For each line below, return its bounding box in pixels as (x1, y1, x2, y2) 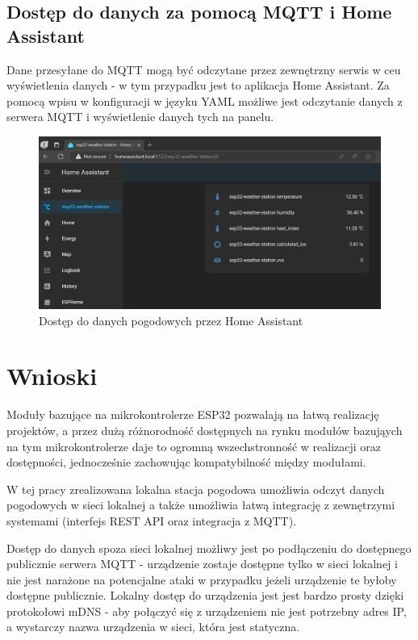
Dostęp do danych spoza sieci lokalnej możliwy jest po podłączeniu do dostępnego (6, 539, 412, 556)
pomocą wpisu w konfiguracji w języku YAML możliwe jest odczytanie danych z (6, 92, 403, 109)
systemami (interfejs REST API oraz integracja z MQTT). (6, 512, 297, 529)
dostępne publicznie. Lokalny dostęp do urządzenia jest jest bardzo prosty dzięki (6, 587, 404, 604)
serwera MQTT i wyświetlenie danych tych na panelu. (6, 108, 274, 125)
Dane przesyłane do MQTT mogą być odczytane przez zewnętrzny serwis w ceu (6, 61, 401, 77)
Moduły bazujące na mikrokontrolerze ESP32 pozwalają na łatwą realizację (6, 406, 379, 423)
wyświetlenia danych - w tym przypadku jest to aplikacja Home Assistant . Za (6, 77, 390, 94)
